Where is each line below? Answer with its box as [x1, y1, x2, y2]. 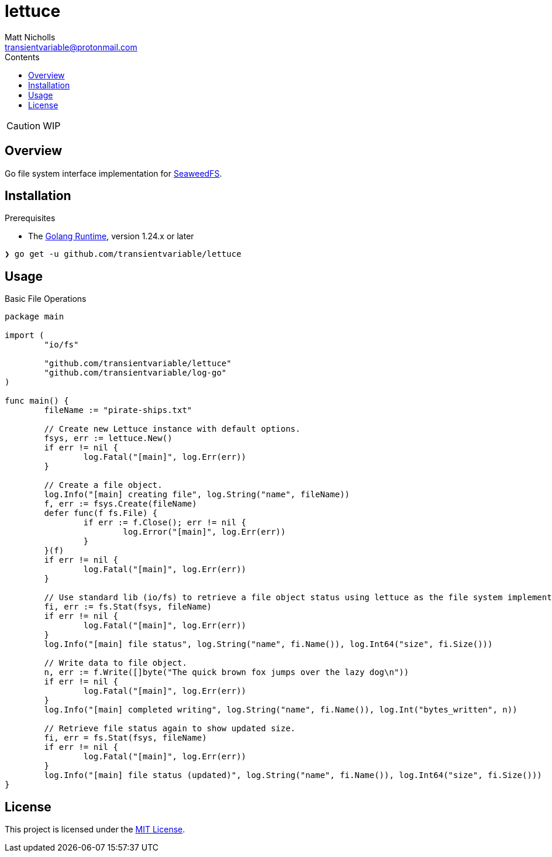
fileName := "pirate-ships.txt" [44, 405, 192, 415]
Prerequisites [5, 213, 56, 223]
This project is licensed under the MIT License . [5, 824, 185, 835]
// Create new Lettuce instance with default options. [44, 424, 301, 434]
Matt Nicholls [5, 32, 56, 42]
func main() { [5, 396, 69, 406]
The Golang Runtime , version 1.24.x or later [28, 231, 194, 242]
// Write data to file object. [44, 658, 187, 668]
